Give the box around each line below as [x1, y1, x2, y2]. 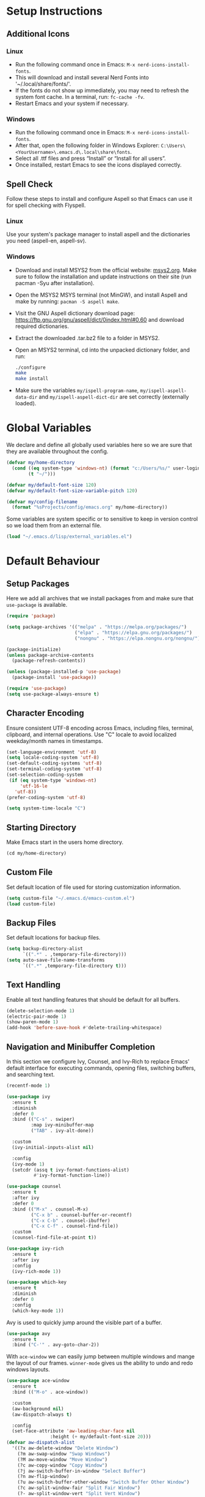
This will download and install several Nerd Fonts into [15, 73, 149, 81]
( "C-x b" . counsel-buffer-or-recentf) [31, 1212, 132, 1218]
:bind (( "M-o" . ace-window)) [12, 1389, 88, 1396]
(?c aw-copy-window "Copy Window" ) [17, 1462, 108, 1468]
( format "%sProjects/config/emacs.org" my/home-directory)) [12, 504, 168, 510]
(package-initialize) [6, 646, 62, 653]
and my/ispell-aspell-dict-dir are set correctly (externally [38, 393, 189, 401]
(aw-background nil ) [12, 1405, 64, 1412]
